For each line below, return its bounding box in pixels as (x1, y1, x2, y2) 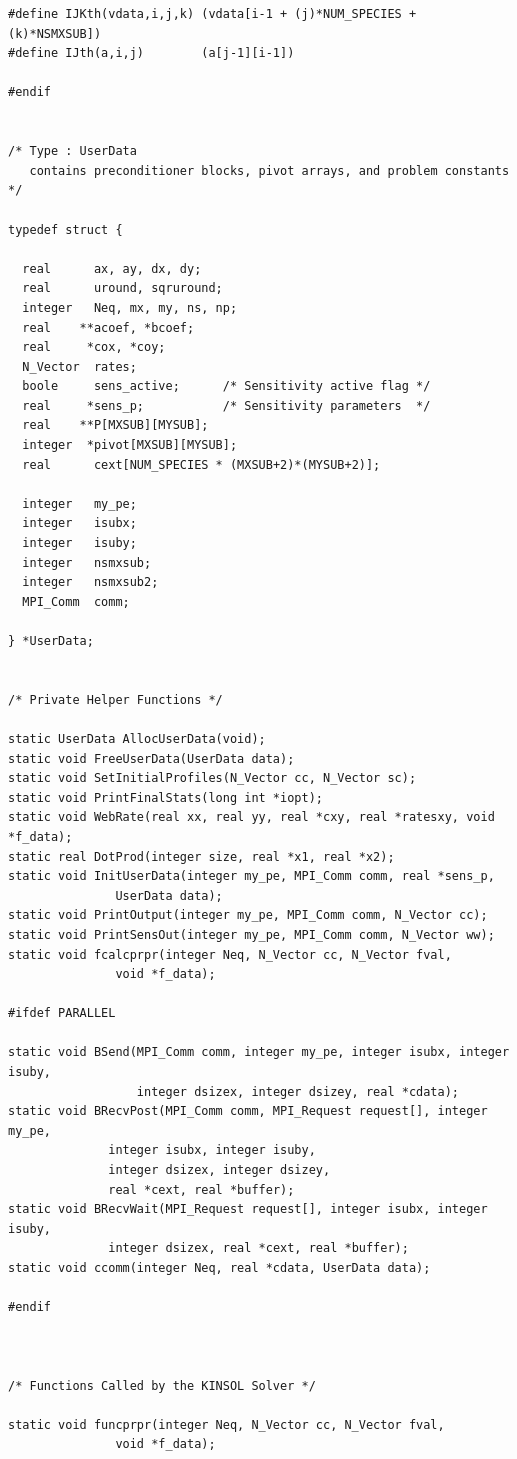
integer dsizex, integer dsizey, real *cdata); (136, 1084, 460, 1099)
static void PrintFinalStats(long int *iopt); (8, 790, 323, 805)
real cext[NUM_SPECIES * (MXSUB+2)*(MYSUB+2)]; (22, 457, 381, 472)
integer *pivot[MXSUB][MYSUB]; (22, 438, 238, 453)
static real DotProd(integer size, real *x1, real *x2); (8, 849, 395, 864)
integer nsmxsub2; (22, 575, 159, 590)
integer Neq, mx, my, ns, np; (22, 300, 238, 315)
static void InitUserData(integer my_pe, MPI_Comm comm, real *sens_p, (8, 869, 495, 884)
